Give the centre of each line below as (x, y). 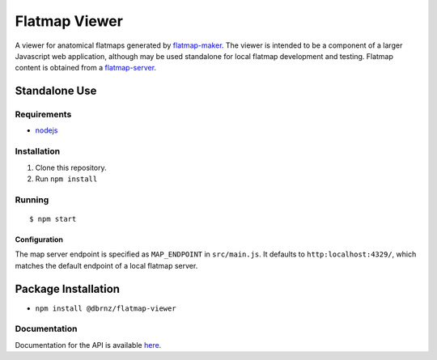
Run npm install (66, 179)
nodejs (47, 130)
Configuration (39, 239)
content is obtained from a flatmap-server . (86, 68)
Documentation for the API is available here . (88, 345)
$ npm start (53, 219)
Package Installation (68, 288)
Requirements (43, 115)
